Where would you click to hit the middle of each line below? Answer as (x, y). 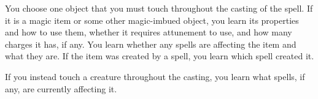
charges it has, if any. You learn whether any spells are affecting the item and (151, 44)
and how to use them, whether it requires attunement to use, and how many (149, 32)
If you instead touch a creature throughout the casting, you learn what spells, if (155, 76)
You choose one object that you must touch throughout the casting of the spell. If (159, 8)
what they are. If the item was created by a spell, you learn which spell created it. (160, 56)
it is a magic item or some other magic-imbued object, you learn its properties (152, 20)
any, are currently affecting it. (61, 88)
